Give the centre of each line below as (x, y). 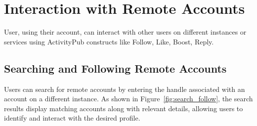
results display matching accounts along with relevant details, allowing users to (124, 108)
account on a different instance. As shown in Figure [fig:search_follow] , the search (128, 99)
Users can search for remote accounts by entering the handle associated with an (125, 89)
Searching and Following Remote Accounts (115, 68)
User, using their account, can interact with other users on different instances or (125, 32)
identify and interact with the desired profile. (72, 118)
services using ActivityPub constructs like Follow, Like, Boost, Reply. (109, 41)
